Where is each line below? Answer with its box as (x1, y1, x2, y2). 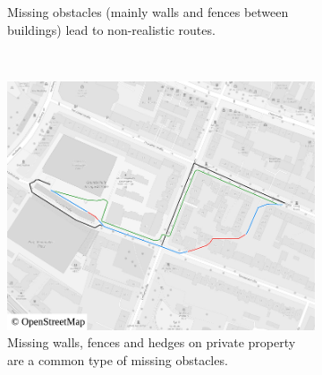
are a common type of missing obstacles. (7, 350, 228, 369)
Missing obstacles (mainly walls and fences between (7, 3, 289, 21)
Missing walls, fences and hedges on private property (7, 333, 296, 352)
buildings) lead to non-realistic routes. (7, 20, 216, 38)
